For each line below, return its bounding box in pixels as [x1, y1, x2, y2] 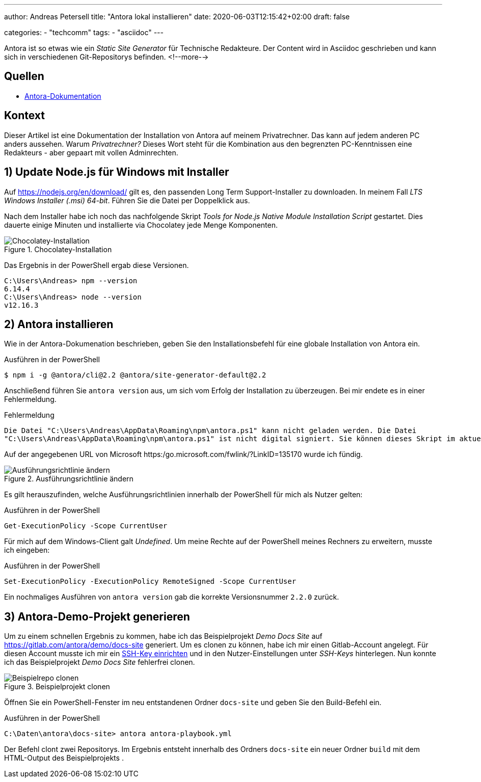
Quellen [4, 70, 44, 83]
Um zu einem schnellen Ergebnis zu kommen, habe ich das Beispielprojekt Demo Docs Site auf [4, 632, 323, 641]
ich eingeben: [4, 546, 50, 555]
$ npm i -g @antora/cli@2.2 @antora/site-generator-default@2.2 [4, 371, 266, 380]
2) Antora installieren [4, 317, 114, 331]
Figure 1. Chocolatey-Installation [4, 245, 112, 254]
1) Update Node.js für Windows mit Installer [4, 166, 229, 179]
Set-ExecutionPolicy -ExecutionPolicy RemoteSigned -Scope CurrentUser [4, 577, 297, 586]
